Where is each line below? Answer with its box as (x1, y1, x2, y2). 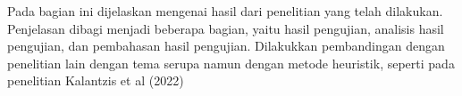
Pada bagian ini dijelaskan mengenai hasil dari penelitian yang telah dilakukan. (7, 2, 443, 20)
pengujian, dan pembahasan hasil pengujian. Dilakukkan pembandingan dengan (7, 36, 445, 55)
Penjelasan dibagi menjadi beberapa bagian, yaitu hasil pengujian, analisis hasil (7, 19, 444, 37)
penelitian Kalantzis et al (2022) (7, 71, 184, 90)
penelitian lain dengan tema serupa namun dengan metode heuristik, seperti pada (7, 53, 455, 72)
